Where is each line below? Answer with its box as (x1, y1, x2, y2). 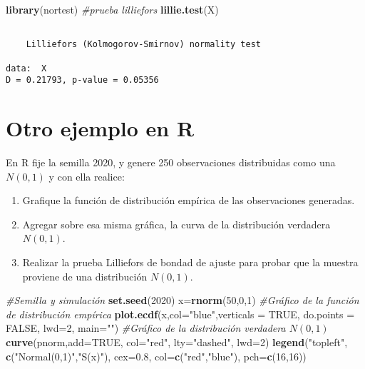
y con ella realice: (48, 168, 125, 183)
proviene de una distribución (22, 268, 148, 283)
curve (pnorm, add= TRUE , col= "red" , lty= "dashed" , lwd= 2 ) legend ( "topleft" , (6, 334, 348, 349)
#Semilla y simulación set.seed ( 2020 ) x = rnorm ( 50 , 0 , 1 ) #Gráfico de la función (6, 293, 359, 308)
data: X (6, 63, 47, 74)
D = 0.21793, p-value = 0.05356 (6, 75, 159, 86)
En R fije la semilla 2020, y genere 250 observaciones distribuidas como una (6, 155, 336, 169)
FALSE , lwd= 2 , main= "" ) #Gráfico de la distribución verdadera (6, 320, 286, 335)
